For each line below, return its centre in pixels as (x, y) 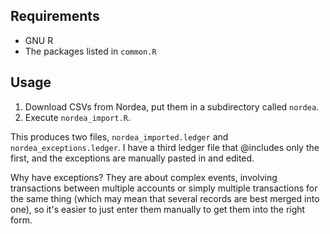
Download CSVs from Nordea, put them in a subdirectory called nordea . (172, 106)
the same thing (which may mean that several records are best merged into (165, 198)
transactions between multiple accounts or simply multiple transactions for (164, 188)
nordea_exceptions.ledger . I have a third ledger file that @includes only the (165, 147)
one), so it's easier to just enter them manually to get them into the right (158, 209)
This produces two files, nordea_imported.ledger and (119, 136)
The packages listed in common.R (90, 51)
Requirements (55, 16)
